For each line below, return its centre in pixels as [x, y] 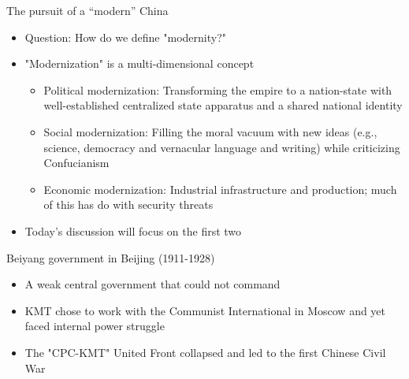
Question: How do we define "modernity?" [125, 37]
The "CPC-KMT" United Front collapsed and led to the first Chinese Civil [205, 352]
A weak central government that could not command [152, 284]
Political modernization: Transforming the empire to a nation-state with [218, 89]
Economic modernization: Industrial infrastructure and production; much [220, 189]
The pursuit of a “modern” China [87, 10]
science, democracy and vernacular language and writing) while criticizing [222, 147]
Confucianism [76, 163]
